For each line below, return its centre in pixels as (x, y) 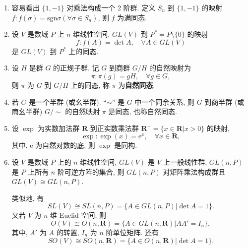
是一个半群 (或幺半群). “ (68, 101)
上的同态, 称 (90, 85)
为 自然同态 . (137, 85)
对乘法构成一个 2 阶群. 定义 (111, 7)
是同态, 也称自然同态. (143, 111)
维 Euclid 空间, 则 (78, 215)
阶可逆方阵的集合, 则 (91, 171)
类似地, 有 (28, 198)
